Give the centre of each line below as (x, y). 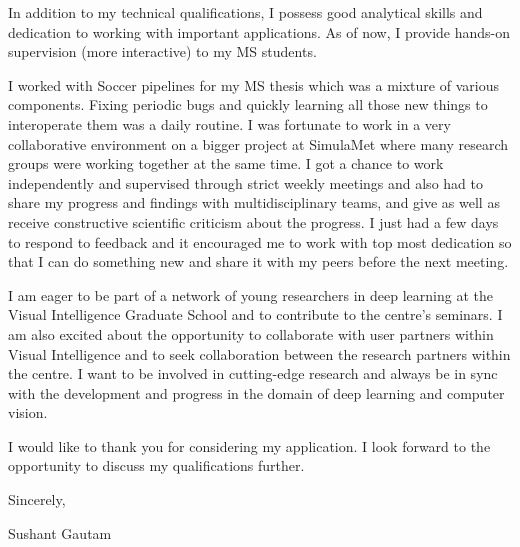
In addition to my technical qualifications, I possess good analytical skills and (245, 12)
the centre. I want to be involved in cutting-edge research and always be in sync (253, 373)
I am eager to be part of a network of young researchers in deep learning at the (250, 294)
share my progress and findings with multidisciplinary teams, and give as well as (254, 202)
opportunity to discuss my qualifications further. (156, 465)
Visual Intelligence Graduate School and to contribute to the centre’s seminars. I (255, 314)
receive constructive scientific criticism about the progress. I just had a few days (253, 221)
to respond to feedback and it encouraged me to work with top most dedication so (260, 241)
